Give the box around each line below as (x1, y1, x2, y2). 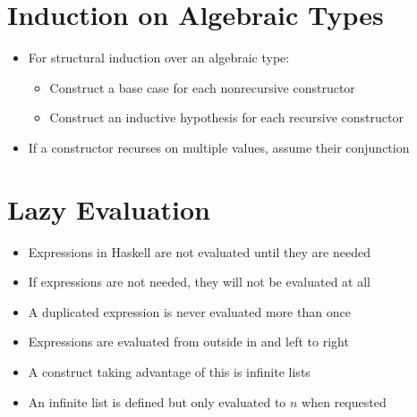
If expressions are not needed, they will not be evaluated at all (28, 272, 370, 291)
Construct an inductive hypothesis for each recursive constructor (49, 108, 404, 127)
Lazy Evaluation (7, 190, 210, 227)
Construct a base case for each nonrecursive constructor (49, 78, 355, 96)
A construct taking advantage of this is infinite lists (28, 363, 311, 380)
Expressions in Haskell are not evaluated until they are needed (28, 242, 370, 261)
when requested (302, 392, 387, 411)
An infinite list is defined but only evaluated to (28, 392, 286, 411)
